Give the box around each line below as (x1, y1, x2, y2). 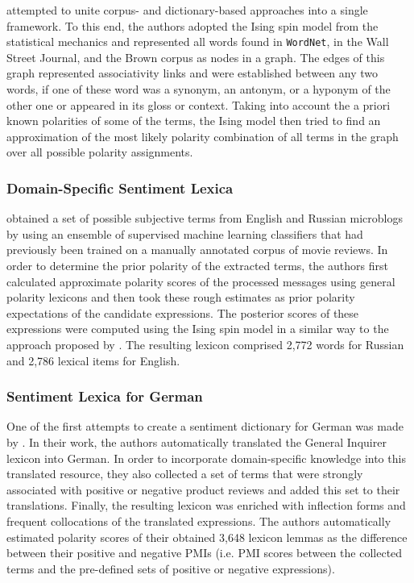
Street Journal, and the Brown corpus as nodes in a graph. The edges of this (6, 48, 385, 65)
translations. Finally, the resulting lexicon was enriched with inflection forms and (6, 497, 406, 514)
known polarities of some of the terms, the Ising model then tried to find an (6, 112, 381, 129)
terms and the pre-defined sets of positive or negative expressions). (6, 560, 335, 577)
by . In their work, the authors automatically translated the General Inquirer (6, 433, 387, 450)
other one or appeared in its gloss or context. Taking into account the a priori (6, 96, 391, 113)
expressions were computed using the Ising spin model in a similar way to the (6, 320, 389, 337)
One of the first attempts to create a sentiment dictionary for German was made (6, 418, 404, 435)
